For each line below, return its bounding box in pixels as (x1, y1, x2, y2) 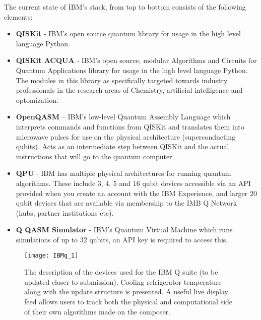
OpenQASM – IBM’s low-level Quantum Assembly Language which (16, 111, 231, 122)
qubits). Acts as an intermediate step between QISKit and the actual (16, 141, 229, 152)
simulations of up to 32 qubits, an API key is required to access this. (16, 234, 228, 244)
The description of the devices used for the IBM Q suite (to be (24, 267, 218, 277)
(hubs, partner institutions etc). (16, 207, 114, 218)
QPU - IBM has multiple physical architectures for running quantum (16, 168, 231, 178)
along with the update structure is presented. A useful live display (24, 286, 228, 297)
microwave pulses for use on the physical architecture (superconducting (16, 131, 236, 142)
